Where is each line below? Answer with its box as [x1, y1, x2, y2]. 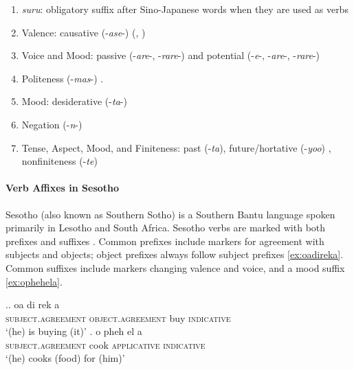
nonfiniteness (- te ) [21, 154, 98, 168]
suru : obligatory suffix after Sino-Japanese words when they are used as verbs [21, 2, 349, 16]
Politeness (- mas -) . [21, 71, 104, 85]
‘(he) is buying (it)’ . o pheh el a [5, 324, 142, 338]
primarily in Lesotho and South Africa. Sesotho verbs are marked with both [5, 220, 326, 235]
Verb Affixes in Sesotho [5, 181, 120, 195]
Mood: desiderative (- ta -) [21, 94, 127, 108]
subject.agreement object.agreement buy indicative [5, 310, 231, 325]
